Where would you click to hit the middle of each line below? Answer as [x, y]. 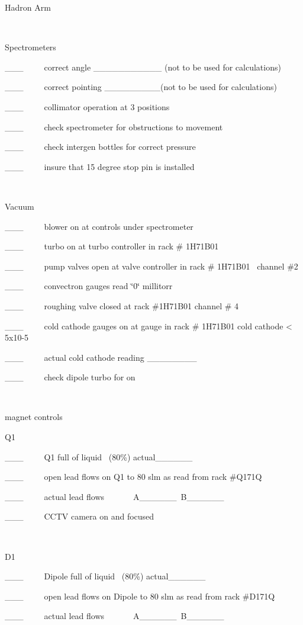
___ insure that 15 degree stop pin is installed [100, 166]
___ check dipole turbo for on [70, 377]
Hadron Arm [28, 7]
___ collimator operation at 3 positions [87, 106]
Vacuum [20, 206]
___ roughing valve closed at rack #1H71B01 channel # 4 [122, 305]
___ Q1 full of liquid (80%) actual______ [99, 456]
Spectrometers [30, 47]
